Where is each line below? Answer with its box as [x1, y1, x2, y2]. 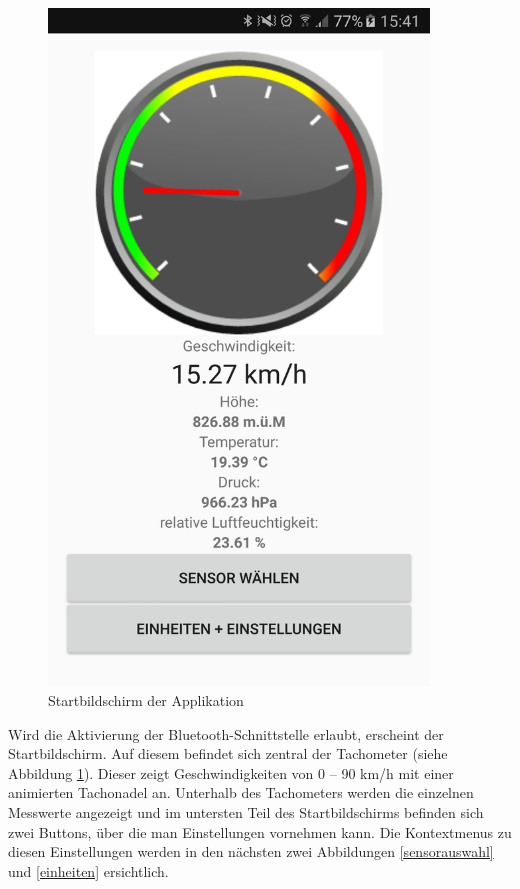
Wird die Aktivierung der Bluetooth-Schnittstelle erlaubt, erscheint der [8, 723, 444, 744]
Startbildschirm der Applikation [48, 689, 244, 710]
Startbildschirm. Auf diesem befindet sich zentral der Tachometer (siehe [8, 743, 448, 764]
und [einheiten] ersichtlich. [8, 860, 169, 881]
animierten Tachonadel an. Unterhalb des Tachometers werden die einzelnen [8, 782, 474, 803]
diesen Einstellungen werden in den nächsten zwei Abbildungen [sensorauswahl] [8, 841, 494, 862]
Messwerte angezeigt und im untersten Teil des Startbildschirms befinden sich [8, 801, 484, 822]
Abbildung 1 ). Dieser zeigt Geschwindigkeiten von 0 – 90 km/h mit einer [8, 762, 454, 783]
